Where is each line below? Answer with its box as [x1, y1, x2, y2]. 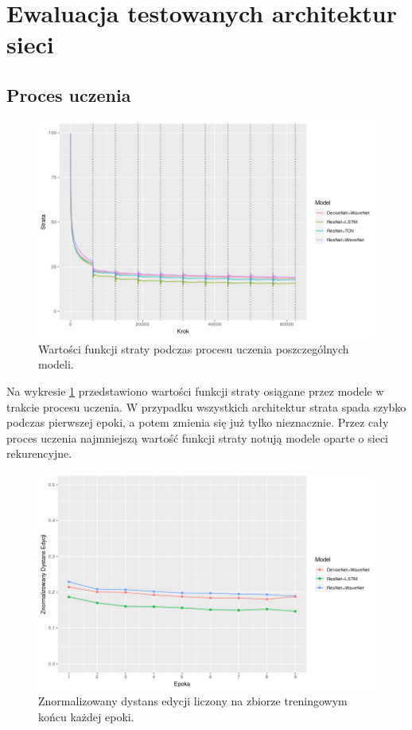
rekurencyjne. [6, 445, 72, 462]
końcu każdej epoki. [38, 708, 134, 724]
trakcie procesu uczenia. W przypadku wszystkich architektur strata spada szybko [6, 398, 406, 415]
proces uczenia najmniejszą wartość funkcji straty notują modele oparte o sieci [6, 429, 389, 446]
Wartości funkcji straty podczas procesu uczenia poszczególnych [38, 340, 349, 357]
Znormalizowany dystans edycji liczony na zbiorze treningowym [38, 693, 348, 709]
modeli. [38, 356, 74, 373]
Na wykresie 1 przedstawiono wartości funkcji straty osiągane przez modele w [6, 383, 384, 400]
